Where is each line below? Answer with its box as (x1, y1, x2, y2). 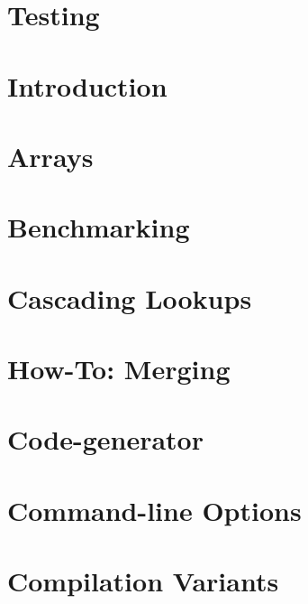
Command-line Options (7, 491, 302, 528)
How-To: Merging (7, 350, 231, 387)
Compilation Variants (7, 562, 279, 599)
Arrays (7, 137, 94, 174)
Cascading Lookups (7, 279, 252, 316)
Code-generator (7, 421, 204, 458)
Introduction (7, 67, 168, 104)
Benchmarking (7, 209, 190, 246)
